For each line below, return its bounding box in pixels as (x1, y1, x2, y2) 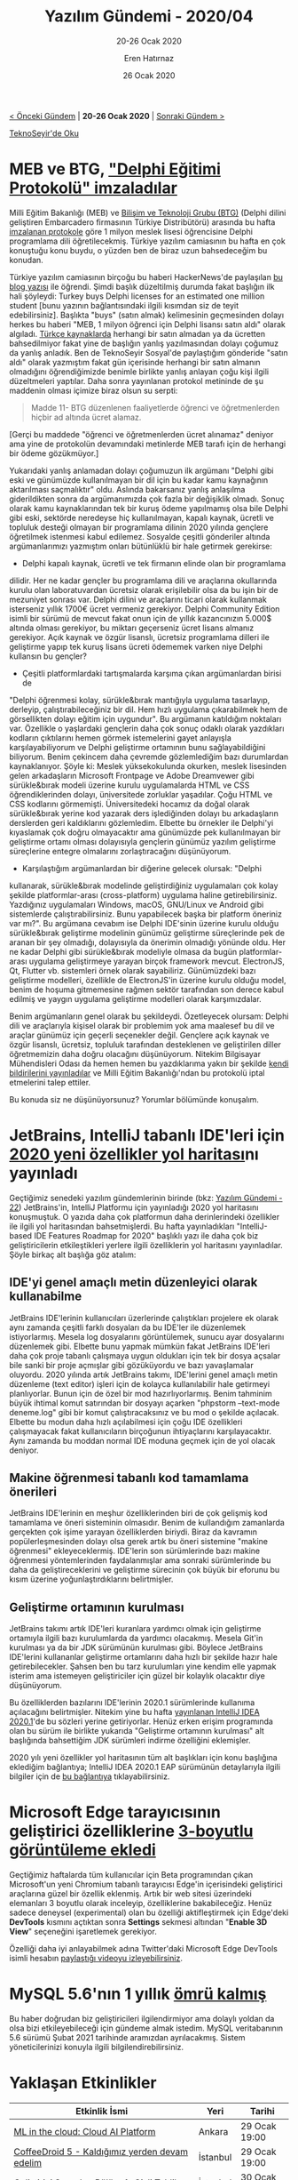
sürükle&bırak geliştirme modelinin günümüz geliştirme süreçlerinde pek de (9, 927, 286, 938)
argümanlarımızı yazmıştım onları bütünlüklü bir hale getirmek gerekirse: (9, 541, 273, 551)
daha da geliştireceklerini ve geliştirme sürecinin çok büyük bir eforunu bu (9, 1565, 280, 1575)
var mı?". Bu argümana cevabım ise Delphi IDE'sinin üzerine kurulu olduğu (9, 918, 279, 928)
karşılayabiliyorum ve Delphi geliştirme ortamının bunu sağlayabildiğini (9, 741, 266, 752)
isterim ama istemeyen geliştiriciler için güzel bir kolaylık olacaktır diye (9, 1671, 266, 1681)
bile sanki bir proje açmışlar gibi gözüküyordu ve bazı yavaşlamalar (9, 1359, 255, 1370)
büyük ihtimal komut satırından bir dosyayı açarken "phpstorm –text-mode (9, 1398, 280, 1408)
